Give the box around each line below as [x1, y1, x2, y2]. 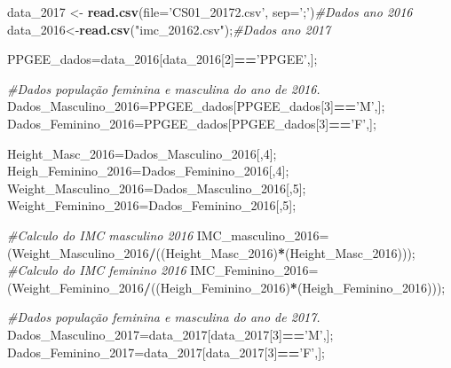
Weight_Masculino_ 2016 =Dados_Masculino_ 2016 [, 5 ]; [7, 178, 306, 197]
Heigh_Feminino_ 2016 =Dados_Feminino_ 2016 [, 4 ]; [7, 161, 289, 180]
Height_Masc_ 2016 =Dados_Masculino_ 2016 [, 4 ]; [7, 144, 277, 162]
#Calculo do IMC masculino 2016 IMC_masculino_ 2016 [7, 225, 320, 244]
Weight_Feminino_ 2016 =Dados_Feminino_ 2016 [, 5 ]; [7, 196, 297, 215]
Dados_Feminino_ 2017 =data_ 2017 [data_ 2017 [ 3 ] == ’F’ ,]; [7, 342, 325, 361]
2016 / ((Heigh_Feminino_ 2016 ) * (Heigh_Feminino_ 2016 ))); [118, 278, 446, 296]
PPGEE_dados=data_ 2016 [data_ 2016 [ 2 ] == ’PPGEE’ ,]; [7, 50, 318, 68]
